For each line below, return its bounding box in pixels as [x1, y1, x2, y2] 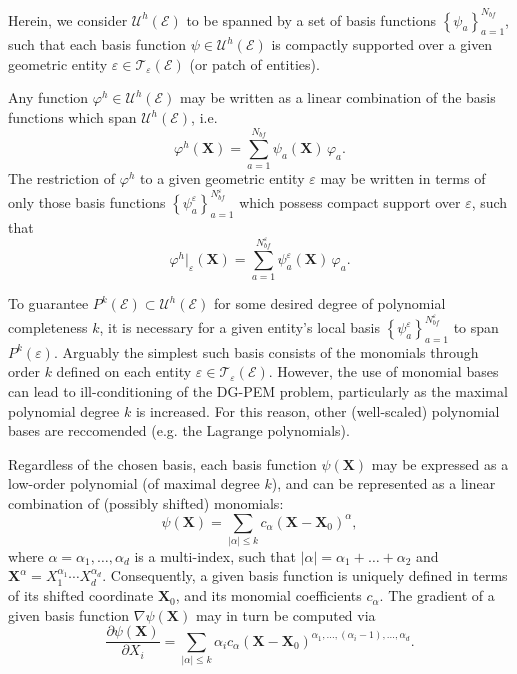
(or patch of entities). [189, 53, 320, 74]
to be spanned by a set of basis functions [186, 9, 437, 30]
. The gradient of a [379, 585, 495, 606]
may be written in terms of [320, 168, 486, 189]
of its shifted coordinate [8, 585, 154, 606]
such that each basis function [8, 34, 186, 55]
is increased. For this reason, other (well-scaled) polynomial [135, 400, 500, 421]
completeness [8, 317, 88, 337]
